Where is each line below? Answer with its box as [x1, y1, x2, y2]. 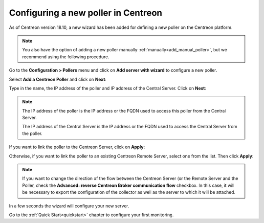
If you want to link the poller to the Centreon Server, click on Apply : [9, 144, 145, 150]
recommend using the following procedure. [22, 54, 110, 60]
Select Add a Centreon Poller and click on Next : [9, 76, 107, 82]
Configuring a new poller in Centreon [9, 7, 162, 18]
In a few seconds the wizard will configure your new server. [9, 203, 129, 209]
